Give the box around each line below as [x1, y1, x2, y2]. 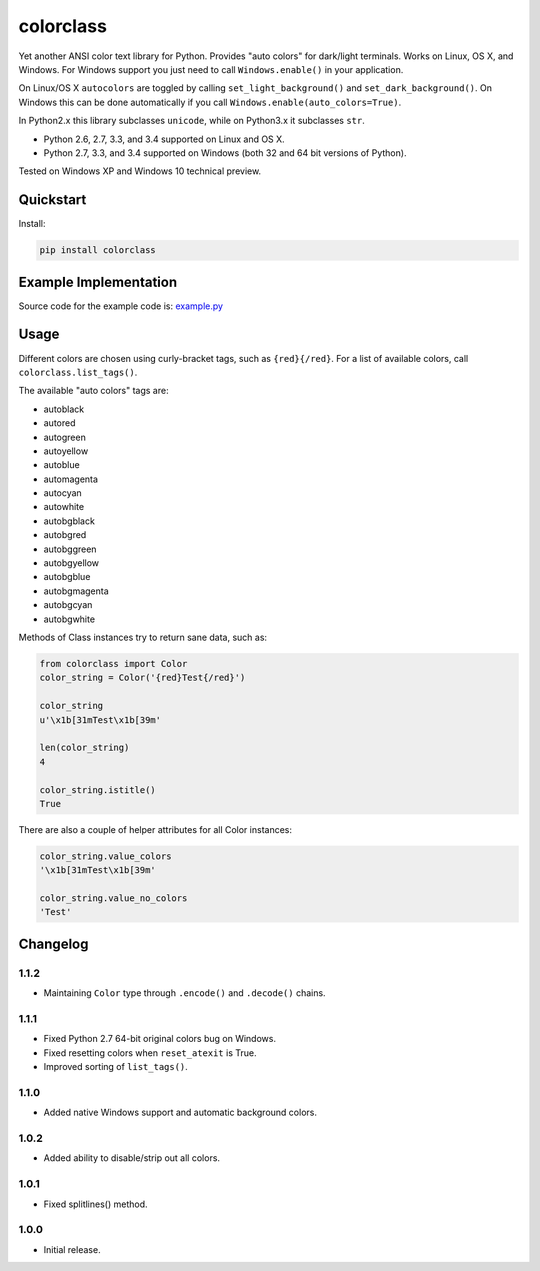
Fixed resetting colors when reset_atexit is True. [43, 1046, 257, 1059]
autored [43, 417, 76, 429]
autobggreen [43, 543, 97, 555]
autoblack [43, 403, 85, 415]
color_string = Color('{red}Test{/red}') [39, 672, 246, 684]
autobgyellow [43, 557, 100, 569]
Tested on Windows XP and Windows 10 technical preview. [18, 165, 262, 177]
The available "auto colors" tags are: [18, 385, 169, 397]
